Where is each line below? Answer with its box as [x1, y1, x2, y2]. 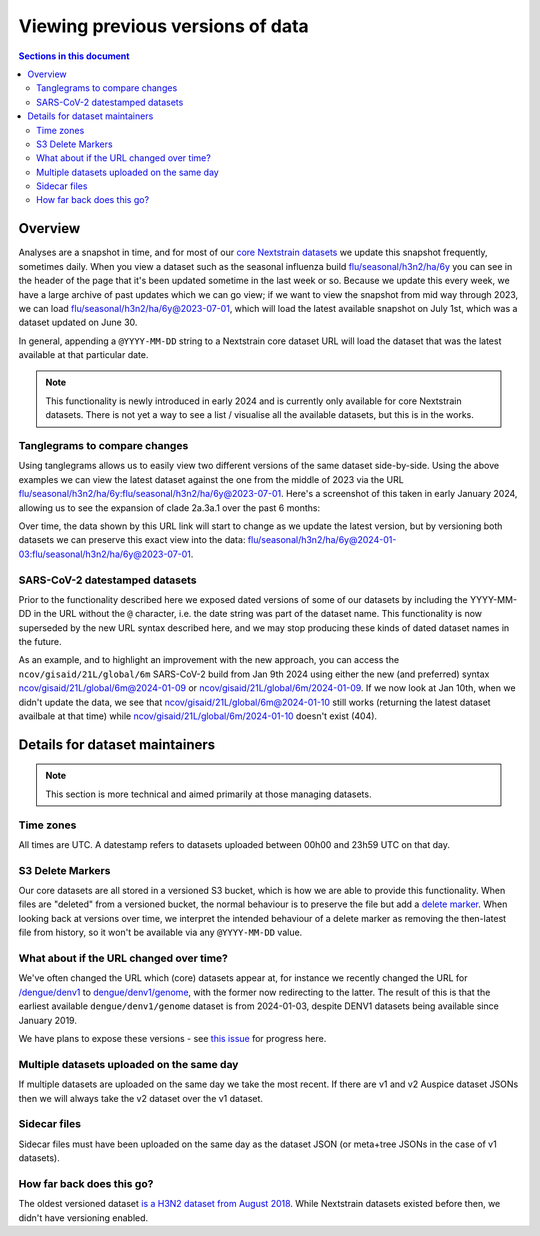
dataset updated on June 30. [18, 316, 138, 329]
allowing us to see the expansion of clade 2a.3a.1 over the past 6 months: [18, 501, 320, 514]
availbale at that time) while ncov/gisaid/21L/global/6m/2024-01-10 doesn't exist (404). [18, 710, 378, 722]
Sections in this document [18, 50, 130, 62]
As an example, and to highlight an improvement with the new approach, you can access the [18, 654, 400, 666]
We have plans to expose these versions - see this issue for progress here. [18, 1032, 327, 1044]
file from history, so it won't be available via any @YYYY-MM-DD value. [18, 926, 303, 939]
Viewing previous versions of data [18, 15, 309, 37]
